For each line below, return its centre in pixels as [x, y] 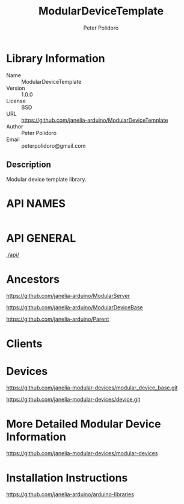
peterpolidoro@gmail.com [54, 145]
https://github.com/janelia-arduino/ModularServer [68, 296]
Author [15, 126]
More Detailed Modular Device [84, 424]
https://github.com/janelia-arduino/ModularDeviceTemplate [95, 120]
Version [16, 88]
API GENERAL [41, 238]
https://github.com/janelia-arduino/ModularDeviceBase [75, 307]
